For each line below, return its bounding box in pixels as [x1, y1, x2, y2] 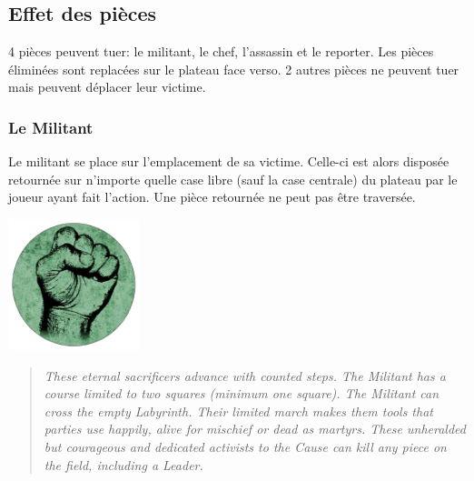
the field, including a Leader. [44, 455, 203, 474]
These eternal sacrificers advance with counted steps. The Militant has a [44, 366, 446, 385]
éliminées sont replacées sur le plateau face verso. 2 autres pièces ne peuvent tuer [8, 59, 459, 78]
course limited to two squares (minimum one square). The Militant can [44, 384, 439, 403]
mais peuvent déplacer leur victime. [8, 77, 206, 96]
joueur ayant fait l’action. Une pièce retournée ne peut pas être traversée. [8, 187, 416, 206]
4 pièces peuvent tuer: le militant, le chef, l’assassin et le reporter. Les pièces [8, 42, 434, 61]
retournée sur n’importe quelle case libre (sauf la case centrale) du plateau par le [8, 169, 458, 188]
